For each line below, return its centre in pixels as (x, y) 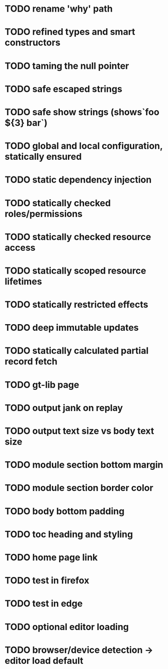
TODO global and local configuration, (84, 146)
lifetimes (23, 281)
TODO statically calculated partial (77, 351)
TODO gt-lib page (42, 385)
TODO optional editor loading (67, 627)
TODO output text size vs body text (79, 431)
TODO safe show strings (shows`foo (82, 112)
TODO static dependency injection (78, 180)
